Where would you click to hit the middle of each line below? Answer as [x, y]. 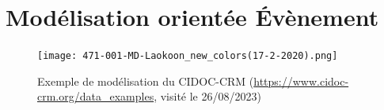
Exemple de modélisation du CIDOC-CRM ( [146, 81]
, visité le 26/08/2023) [207, 96]
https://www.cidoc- [301, 81]
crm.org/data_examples [96, 96]
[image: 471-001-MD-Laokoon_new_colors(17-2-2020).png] [188, 56]
